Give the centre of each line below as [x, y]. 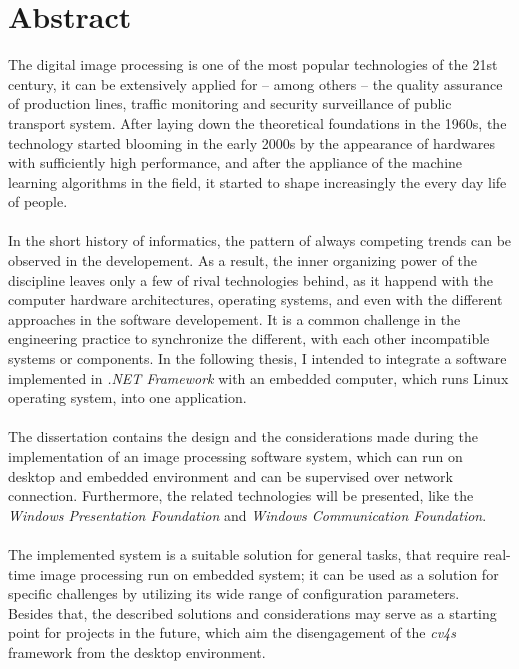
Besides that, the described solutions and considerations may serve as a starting [252, 612]
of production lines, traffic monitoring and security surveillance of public [230, 103]
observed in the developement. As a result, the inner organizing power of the [243, 260]
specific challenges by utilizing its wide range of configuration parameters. [234, 593]
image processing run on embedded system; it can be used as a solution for [269, 573]
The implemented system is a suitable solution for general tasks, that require [243, 553]
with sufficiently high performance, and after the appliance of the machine [235, 162]
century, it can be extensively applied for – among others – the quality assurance [255, 83]
